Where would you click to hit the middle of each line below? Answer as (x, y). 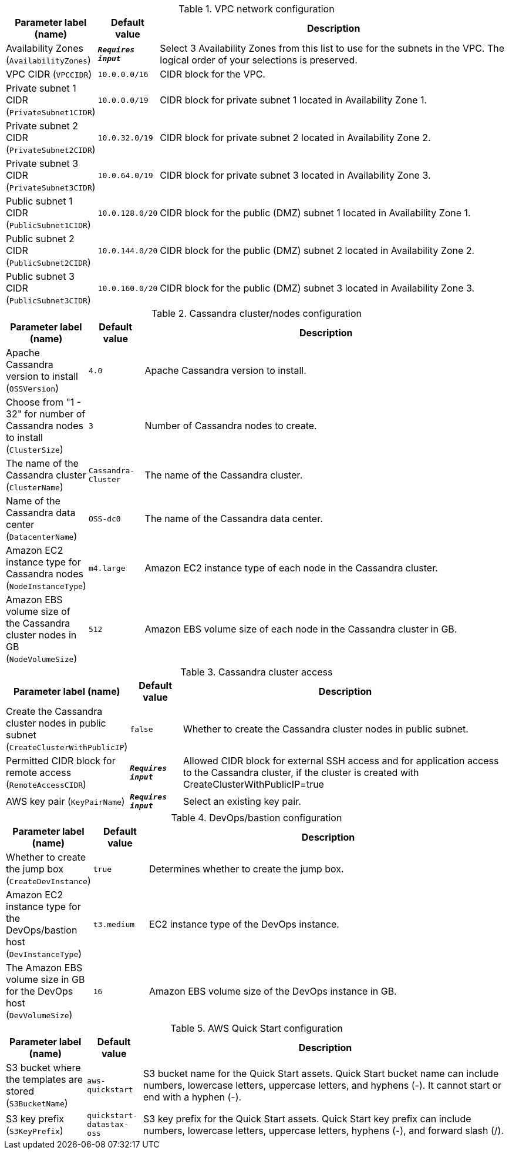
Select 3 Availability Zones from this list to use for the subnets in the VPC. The (332, 48)
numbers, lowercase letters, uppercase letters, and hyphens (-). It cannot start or (323, 1085)
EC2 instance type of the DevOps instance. (244, 924)
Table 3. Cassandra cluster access (257, 672)
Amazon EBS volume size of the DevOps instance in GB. (273, 991)
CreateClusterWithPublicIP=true (253, 784)
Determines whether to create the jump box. (247, 869)
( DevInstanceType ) (44, 954)
